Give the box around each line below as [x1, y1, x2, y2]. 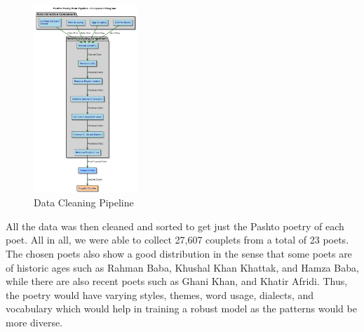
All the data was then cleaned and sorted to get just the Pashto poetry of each [6, 218, 344, 233]
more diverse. [6, 314, 63, 329]
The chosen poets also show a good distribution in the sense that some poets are [6, 246, 352, 260]
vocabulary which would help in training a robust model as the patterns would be [6, 301, 357, 316]
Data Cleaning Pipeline [34, 195, 134, 210]
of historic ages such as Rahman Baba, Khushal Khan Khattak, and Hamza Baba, [6, 260, 359, 274]
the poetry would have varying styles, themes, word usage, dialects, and [6, 287, 314, 302]
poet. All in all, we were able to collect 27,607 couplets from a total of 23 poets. [6, 232, 349, 247]
